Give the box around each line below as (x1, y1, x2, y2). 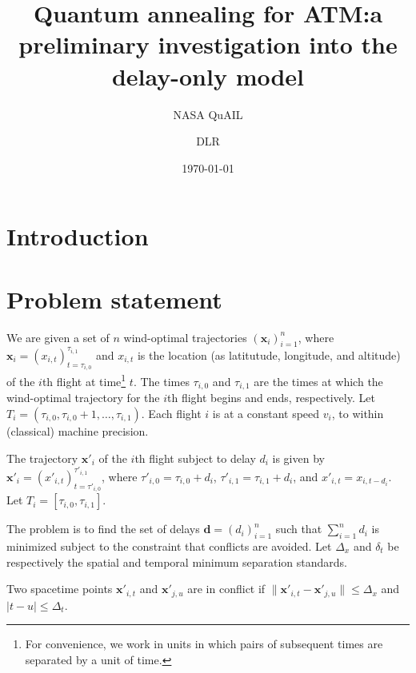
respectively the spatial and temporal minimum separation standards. (6, 553, 348, 570)
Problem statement (6, 282, 222, 315)
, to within (331, 405, 384, 422)
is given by (272, 449, 325, 466)
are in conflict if (187, 580, 266, 597)
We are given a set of (6, 329, 110, 345)
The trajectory (6, 449, 78, 466)
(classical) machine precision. (6, 423, 149, 440)
